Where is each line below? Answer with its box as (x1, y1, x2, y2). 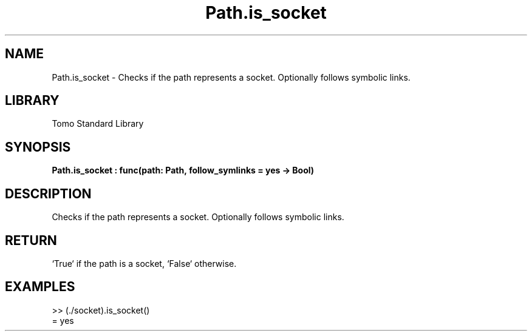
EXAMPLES (5, 279, 75, 295)
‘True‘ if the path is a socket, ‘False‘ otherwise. (52, 258, 237, 269)
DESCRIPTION (5, 186, 92, 201)
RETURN (5, 232, 57, 248)
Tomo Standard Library (52, 118, 144, 129)
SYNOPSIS (5, 139, 71, 155)
